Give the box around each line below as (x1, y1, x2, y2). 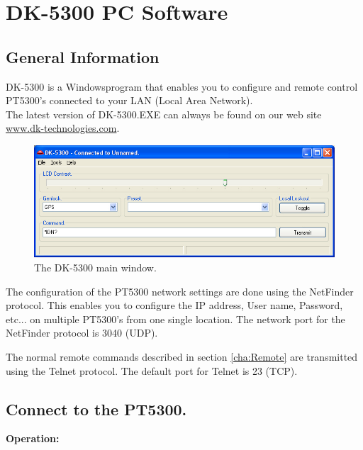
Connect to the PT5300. (6, 398, 187, 420)
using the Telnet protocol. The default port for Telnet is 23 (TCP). (6, 363, 298, 378)
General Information (6, 45, 160, 67)
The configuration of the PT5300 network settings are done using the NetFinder (6, 283, 354, 298)
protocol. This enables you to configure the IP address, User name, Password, (6, 298, 343, 313)
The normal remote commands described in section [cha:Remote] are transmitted (6, 349, 358, 364)
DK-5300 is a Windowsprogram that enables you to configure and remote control (6, 79, 358, 94)
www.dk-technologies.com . (6, 120, 120, 135)
